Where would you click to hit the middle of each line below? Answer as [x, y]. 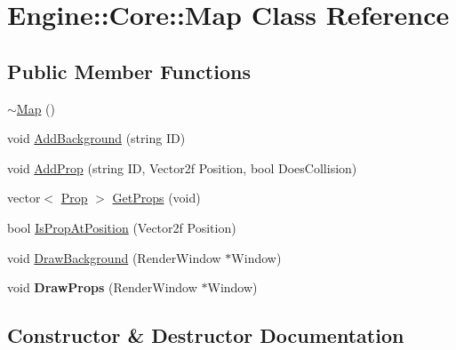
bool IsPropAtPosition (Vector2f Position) [122, 227]
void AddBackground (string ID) [96, 138]
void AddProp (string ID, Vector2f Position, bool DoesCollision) [182, 167]
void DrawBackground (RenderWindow [114, 257]
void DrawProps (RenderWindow [102, 287]
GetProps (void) [156, 198]
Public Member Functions [129, 71]
